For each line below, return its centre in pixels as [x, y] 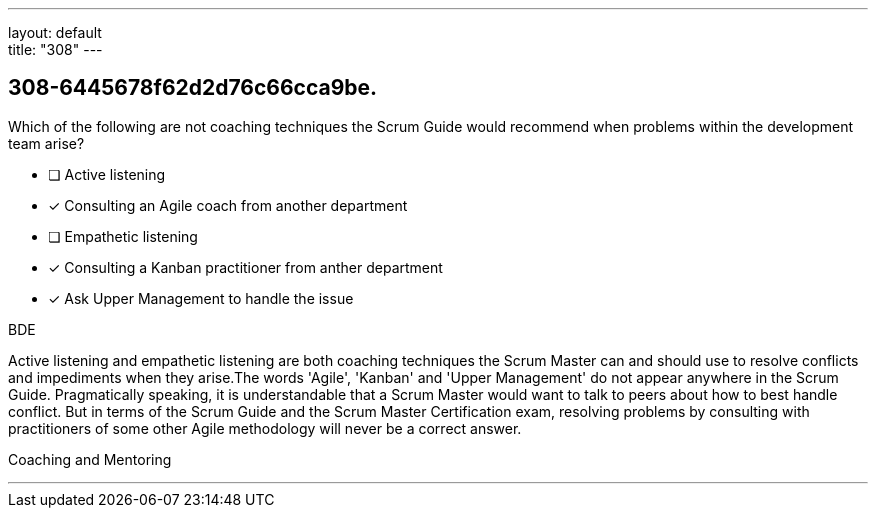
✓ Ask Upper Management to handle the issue [201, 298]
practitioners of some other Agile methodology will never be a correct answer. [265, 428]
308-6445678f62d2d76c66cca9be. [193, 88]
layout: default [55, 32]
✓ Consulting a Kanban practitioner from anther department [245, 267]
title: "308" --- [55, 49]
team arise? [46, 143]
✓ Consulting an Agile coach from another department [228, 205]
